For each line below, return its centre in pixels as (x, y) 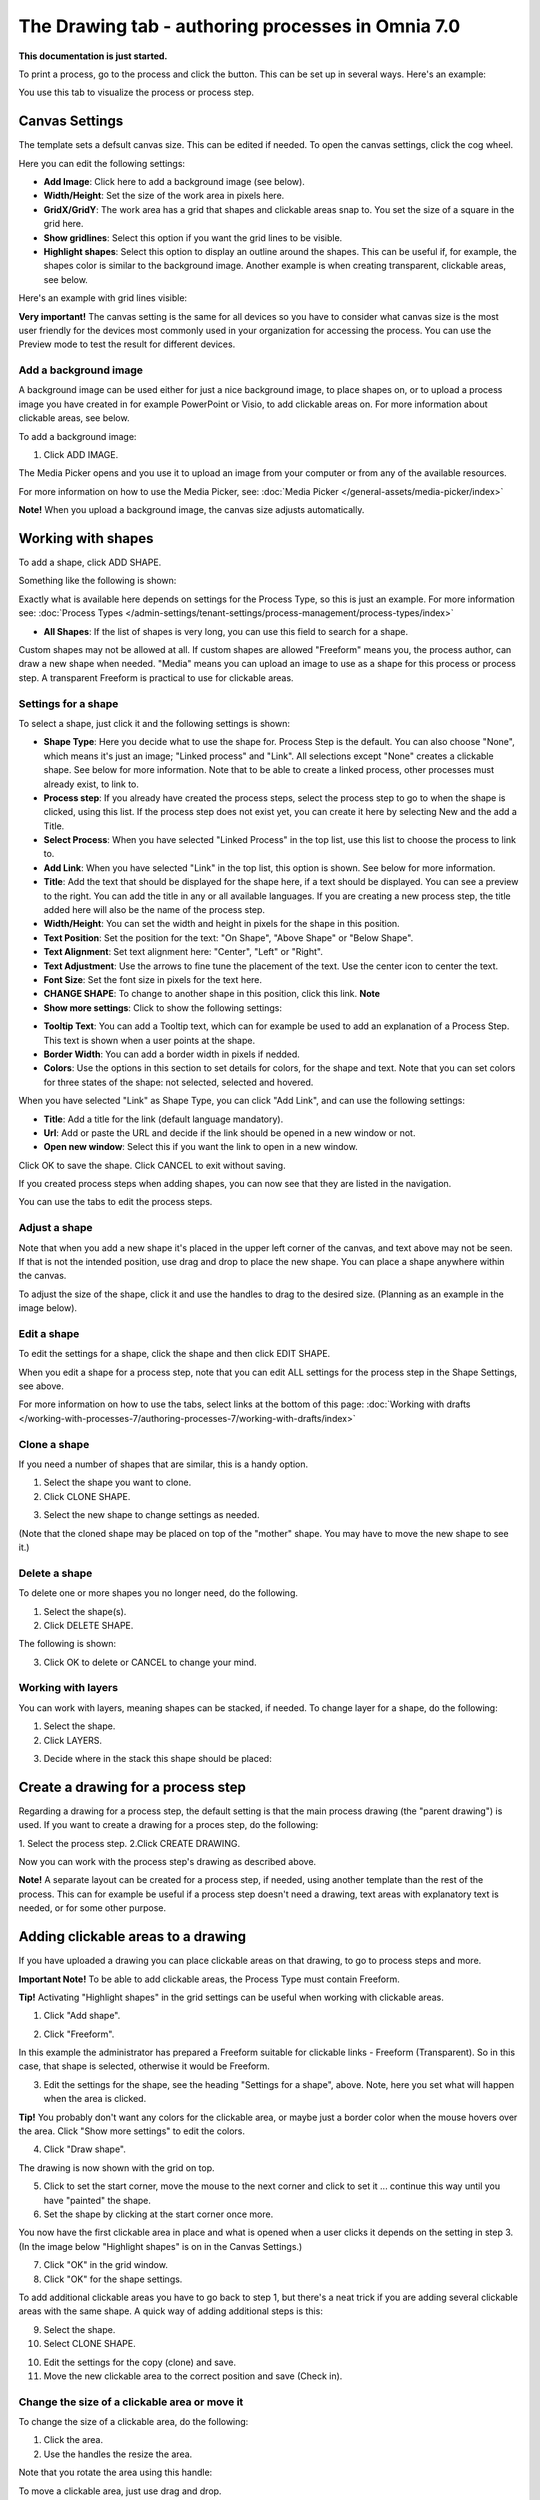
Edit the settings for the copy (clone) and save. (140, 2362)
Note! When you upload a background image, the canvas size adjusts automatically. (191, 510)
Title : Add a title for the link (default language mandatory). (163, 1119)
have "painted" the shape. (97, 2200)
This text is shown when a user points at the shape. (149, 1040)
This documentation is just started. (93, 56)
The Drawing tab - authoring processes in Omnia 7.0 (239, 26)
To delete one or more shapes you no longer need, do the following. (158, 1593)
